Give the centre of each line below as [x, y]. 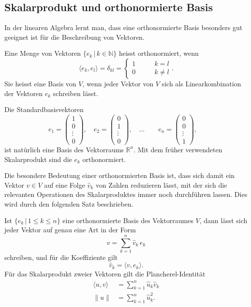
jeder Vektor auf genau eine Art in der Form [70, 230]
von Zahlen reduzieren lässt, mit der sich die [161, 185]
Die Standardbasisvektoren [44, 109]
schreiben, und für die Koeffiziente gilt [61, 257]
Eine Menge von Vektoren [43, 53]
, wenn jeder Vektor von [118, 83]
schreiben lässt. [75, 93]
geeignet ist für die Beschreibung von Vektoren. [74, 37]
